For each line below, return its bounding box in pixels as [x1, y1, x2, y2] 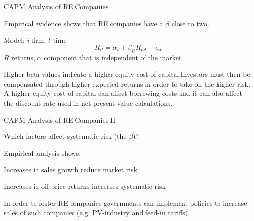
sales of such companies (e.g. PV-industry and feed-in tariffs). [4, 207, 190, 218]
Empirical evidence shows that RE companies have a [4, 18, 163, 28]
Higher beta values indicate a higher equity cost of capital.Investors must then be [4, 69, 250, 79]
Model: [4, 35, 25, 45]
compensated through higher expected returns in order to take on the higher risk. [4, 78, 251, 88]
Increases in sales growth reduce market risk [4, 164, 138, 175]
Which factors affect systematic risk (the [4, 131, 127, 141]
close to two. [171, 18, 209, 28]
